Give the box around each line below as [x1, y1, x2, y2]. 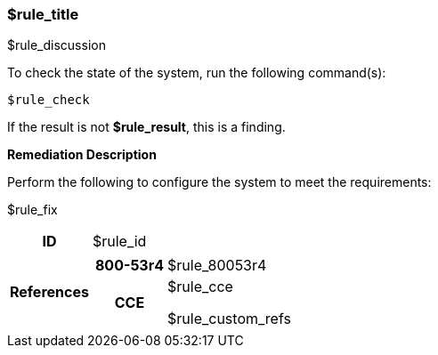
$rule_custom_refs [167, 310, 291, 328]
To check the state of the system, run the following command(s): [7, 65, 386, 81]
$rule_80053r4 [167, 256, 267, 275]
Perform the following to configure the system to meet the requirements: [7, 174, 432, 190]
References [10, 283, 89, 302]
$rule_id [92, 232, 147, 251]
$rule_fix [7, 202, 58, 218]
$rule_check [7, 93, 90, 108]
